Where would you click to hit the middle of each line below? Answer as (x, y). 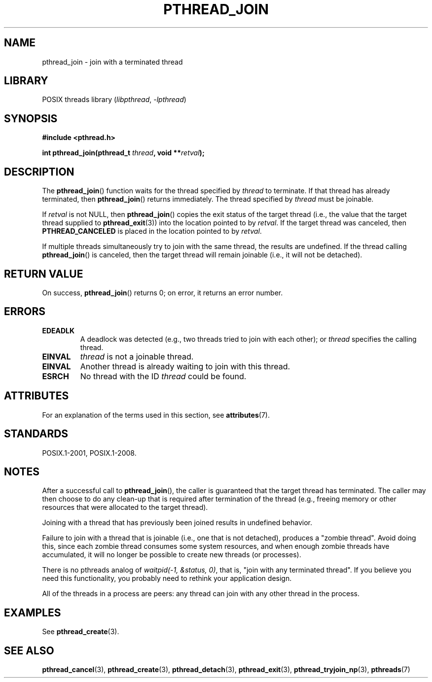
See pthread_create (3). (81, 632)
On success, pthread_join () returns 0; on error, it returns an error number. (162, 292)
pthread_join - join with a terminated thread (112, 62)
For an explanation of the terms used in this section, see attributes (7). (156, 415)
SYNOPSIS (31, 118)
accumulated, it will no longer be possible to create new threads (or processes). (172, 555)
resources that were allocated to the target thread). (125, 507)
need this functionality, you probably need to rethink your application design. (167, 578)
